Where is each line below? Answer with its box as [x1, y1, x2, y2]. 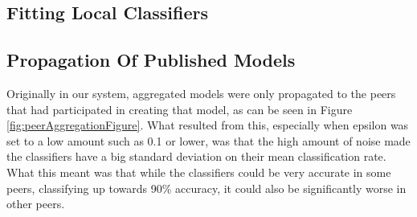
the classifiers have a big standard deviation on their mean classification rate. [6, 148, 386, 165]
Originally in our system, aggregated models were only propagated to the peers [6, 84, 396, 101]
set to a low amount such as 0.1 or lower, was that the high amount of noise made [6, 132, 411, 149]
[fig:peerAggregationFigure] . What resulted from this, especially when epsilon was [6, 117, 409, 133]
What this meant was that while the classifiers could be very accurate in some [6, 163, 391, 180]
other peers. [6, 195, 65, 212]
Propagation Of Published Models [6, 47, 296, 72]
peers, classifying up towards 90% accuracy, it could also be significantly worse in [6, 179, 407, 196]
